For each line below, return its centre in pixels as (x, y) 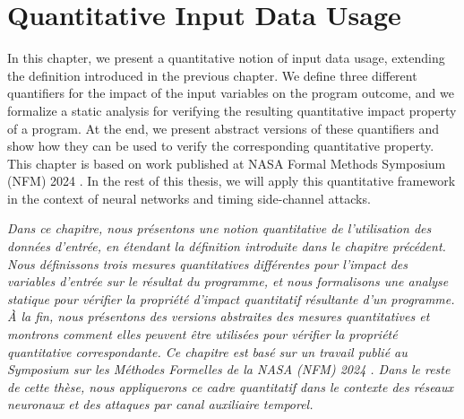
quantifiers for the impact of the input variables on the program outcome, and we (231, 93)
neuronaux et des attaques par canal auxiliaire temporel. (160, 404)
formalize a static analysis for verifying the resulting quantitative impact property (232, 110)
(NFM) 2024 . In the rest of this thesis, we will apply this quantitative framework (232, 181)
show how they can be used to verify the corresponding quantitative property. (221, 146)
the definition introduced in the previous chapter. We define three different (212, 75)
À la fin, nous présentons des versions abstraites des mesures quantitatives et (219, 316)
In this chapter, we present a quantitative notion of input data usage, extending (226, 58)
